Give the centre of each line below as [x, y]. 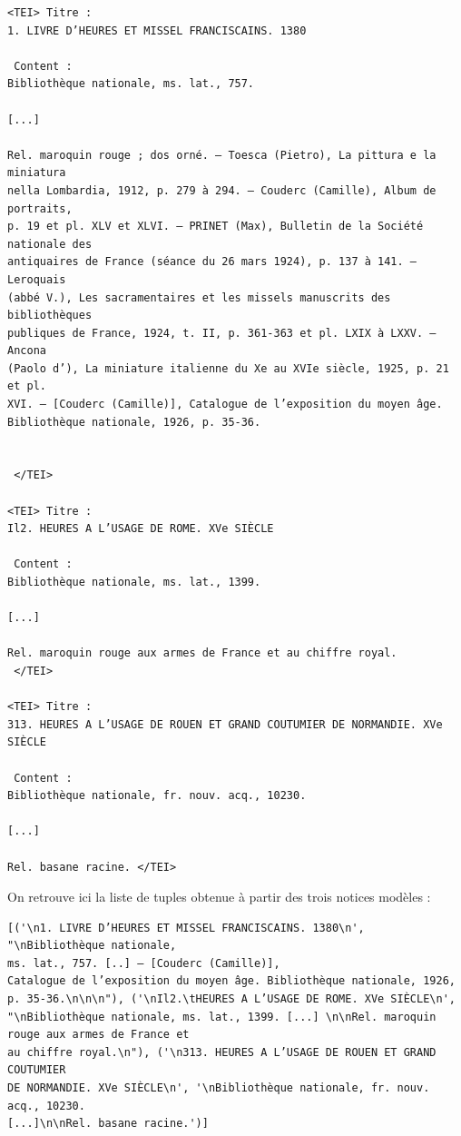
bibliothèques [50, 316]
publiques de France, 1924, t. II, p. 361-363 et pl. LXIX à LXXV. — [222, 333]
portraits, [40, 208]
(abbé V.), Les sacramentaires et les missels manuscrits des [199, 297]
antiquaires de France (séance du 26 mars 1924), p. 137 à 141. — [212, 262]
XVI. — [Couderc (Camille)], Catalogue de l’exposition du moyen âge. [225, 405]
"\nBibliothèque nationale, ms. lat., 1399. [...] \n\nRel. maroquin [222, 1017]
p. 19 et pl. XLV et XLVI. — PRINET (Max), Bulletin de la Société [216, 227]
